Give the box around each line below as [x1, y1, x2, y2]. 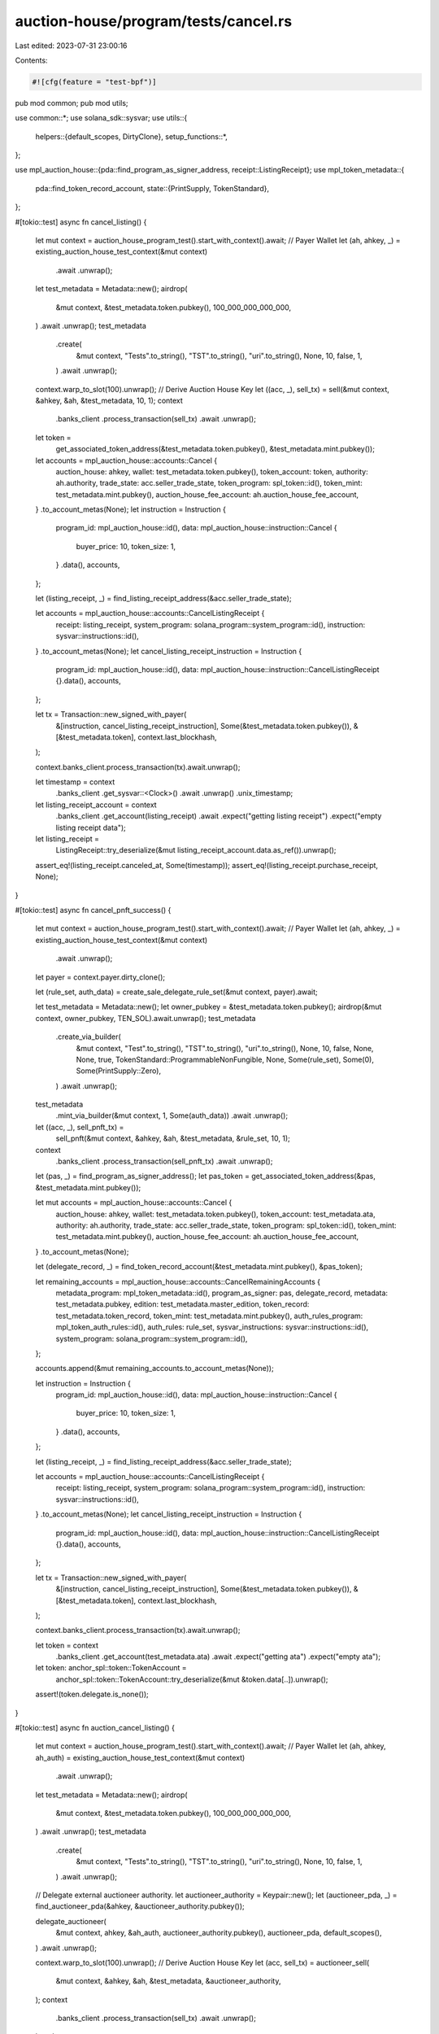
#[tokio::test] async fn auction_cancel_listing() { [15, 1723, 175, 1733]
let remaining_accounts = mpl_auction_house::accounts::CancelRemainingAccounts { [35, 1277, 321, 1286]
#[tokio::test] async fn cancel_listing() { [15, 216, 147, 227]
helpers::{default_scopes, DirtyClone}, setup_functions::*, [35, 131, 228, 142]
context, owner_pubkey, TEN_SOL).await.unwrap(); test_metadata [35, 1013, 256, 1023]
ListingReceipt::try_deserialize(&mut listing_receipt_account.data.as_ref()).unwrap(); [55, 845, 337, 855]
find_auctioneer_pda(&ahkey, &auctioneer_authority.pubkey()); [35, 1901, 245, 1911]
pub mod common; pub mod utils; [15, 98, 129, 107]
